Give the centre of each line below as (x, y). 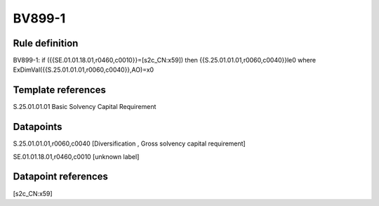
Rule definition (46, 43)
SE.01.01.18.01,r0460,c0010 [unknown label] (76, 156)
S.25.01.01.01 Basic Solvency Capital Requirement (85, 107)
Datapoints (38, 127)
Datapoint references (61, 177)
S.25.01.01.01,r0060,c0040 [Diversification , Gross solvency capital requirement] (129, 143)
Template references (60, 90)
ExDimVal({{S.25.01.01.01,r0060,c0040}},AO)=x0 (84, 70)
